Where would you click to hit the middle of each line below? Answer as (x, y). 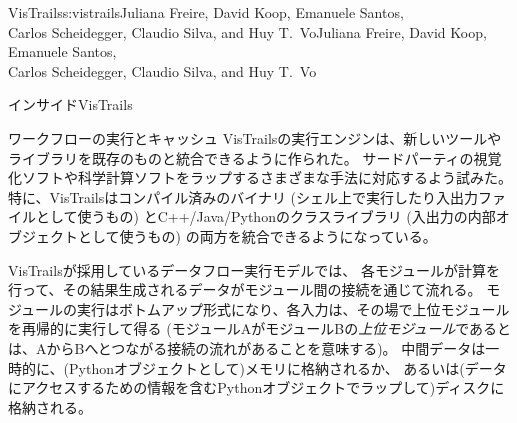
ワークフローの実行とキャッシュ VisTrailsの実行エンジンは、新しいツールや (255, 137)
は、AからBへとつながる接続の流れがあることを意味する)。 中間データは (247, 347)
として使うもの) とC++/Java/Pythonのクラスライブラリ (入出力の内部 (265, 216)
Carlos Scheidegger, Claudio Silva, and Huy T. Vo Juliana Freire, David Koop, (247, 31)
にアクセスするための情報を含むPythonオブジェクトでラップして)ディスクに (256, 387)
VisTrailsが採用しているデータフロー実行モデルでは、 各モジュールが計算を (254, 269)
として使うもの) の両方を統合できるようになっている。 (257, 235)
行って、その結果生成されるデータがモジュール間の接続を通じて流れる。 (245, 289)
